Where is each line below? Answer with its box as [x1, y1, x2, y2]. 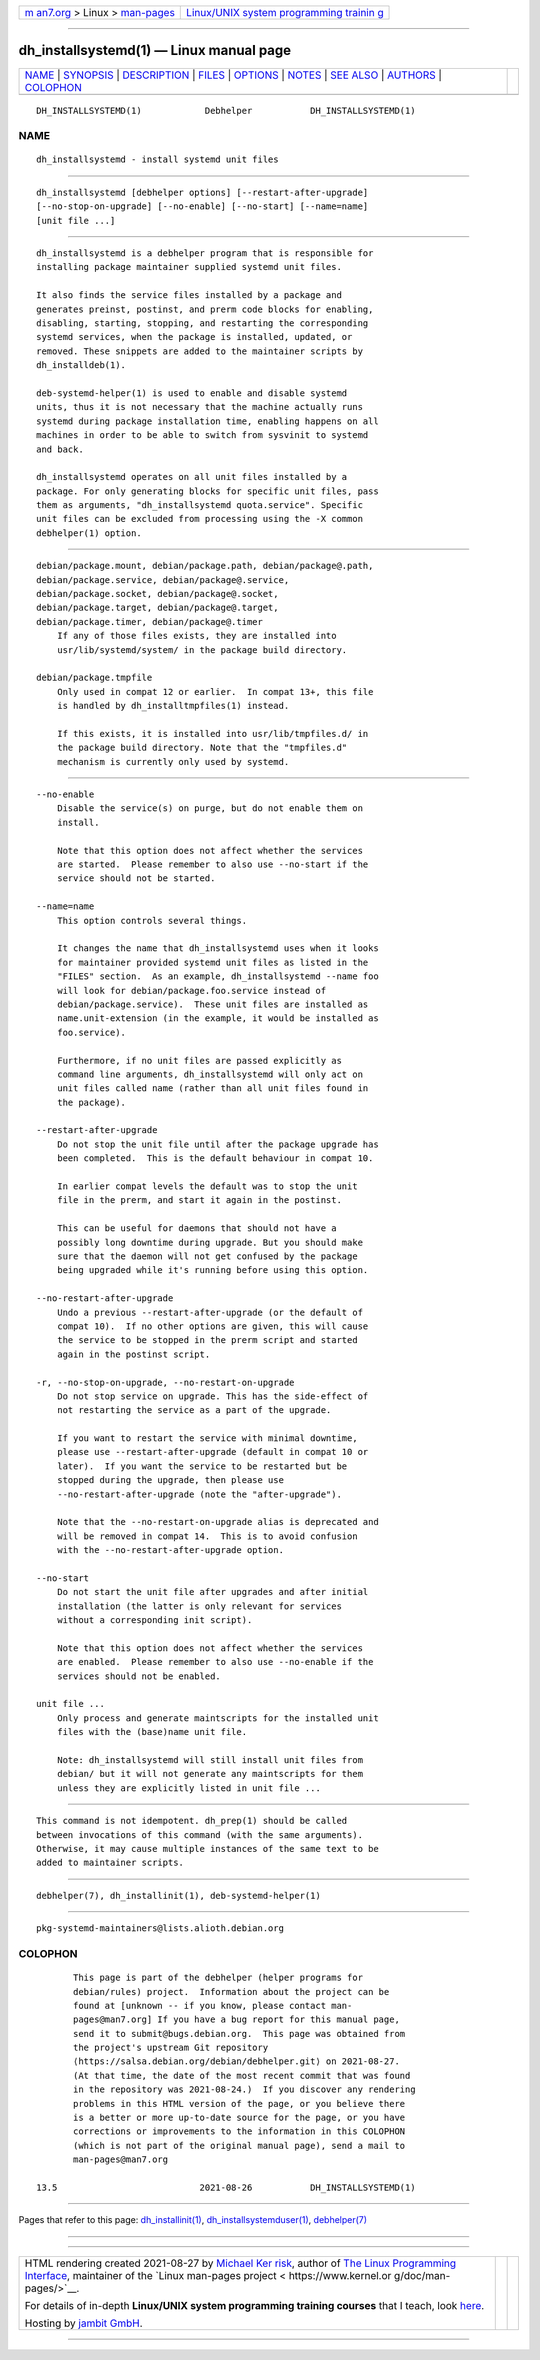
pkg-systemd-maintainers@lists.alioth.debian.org [36, 1923, 285, 1934]
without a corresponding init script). [56, 1615, 253, 1626]
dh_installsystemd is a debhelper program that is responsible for [36, 248, 374, 259]
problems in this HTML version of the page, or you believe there [73, 2098, 406, 2109]
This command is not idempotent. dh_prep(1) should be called [36, 1815, 348, 1827]
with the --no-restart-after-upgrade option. [56, 1545, 285, 1556]
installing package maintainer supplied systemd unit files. [36, 261, 342, 273]
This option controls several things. [56, 915, 248, 926]
